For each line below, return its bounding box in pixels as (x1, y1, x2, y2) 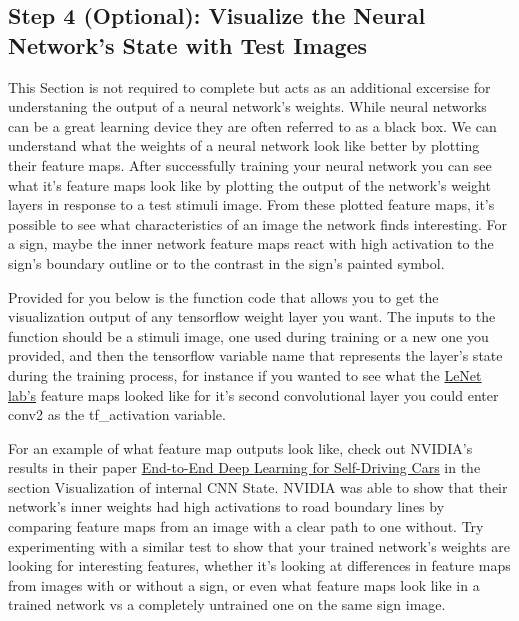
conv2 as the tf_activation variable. (8, 404, 226, 425)
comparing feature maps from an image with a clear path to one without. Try (8, 516, 484, 537)
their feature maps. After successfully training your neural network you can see (8, 154, 492, 175)
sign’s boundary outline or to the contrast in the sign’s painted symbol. (8, 252, 445, 273)
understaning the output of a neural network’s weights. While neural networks (8, 96, 487, 117)
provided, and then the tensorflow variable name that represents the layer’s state (8, 345, 503, 366)
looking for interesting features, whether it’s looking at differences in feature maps (8, 555, 511, 576)
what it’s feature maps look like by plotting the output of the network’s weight (8, 174, 491, 195)
